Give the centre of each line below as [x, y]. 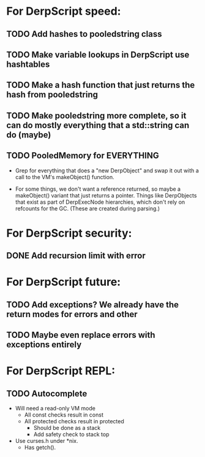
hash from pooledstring [52, 95]
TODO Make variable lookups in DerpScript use [98, 54]
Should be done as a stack [67, 428]
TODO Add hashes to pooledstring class [84, 34]
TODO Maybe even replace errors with [81, 335]
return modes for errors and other [72, 314]
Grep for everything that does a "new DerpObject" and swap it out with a [107, 171]
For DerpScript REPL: [61, 371]
